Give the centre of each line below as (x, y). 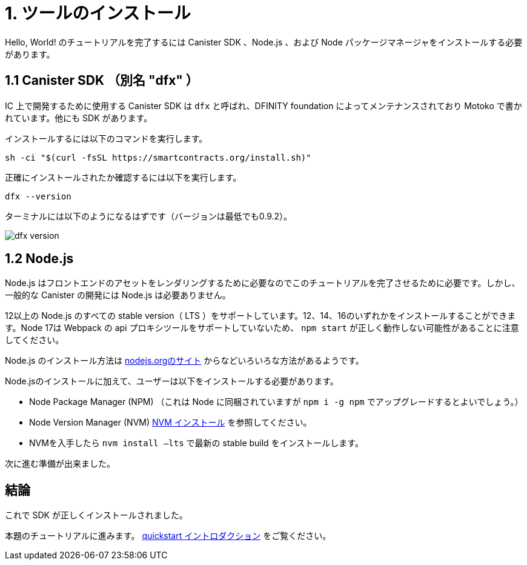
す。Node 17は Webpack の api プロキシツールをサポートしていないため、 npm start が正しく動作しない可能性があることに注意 (262, 328)
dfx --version (38, 196)
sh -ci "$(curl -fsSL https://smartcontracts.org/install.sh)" (158, 157)
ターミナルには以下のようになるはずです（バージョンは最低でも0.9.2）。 (149, 216)
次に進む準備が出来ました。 (60, 464)
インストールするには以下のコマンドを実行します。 (106, 138)
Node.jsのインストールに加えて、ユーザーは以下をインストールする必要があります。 (172, 381)
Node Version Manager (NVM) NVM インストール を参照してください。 (171, 423)
